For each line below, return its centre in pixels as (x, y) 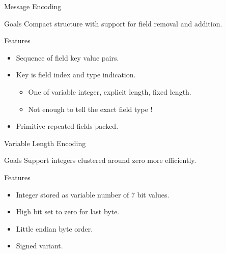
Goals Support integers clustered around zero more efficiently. (100, 160)
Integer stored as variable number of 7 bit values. (93, 194)
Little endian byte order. (54, 228)
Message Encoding (33, 6)
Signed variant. (39, 246)
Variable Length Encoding (45, 143)
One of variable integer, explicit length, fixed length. (110, 91)
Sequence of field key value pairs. (67, 57)
